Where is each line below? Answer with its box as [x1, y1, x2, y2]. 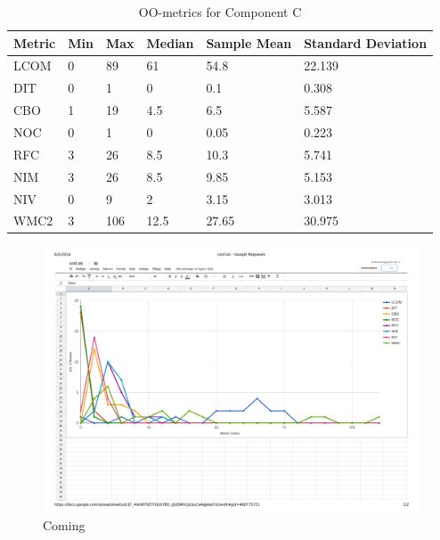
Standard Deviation [304, 33, 428, 52]
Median [146, 33, 194, 52]
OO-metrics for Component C [138, 3, 302, 20]
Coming [43, 516, 86, 535]
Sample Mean [206, 33, 292, 52]
